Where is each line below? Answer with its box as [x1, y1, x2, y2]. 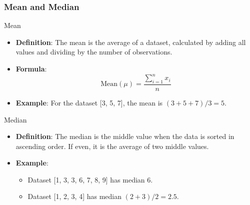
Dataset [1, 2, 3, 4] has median [27, 191, 121, 201]
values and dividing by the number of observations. [15, 46, 172, 57]
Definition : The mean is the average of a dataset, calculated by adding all [15, 36, 246, 47]
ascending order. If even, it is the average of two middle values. [15, 140, 209, 151]
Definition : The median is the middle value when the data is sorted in [15, 131, 234, 141]
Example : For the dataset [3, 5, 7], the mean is [15, 97, 163, 107]
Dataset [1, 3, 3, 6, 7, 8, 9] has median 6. [27, 174, 153, 184]
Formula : [15, 63, 47, 73]
